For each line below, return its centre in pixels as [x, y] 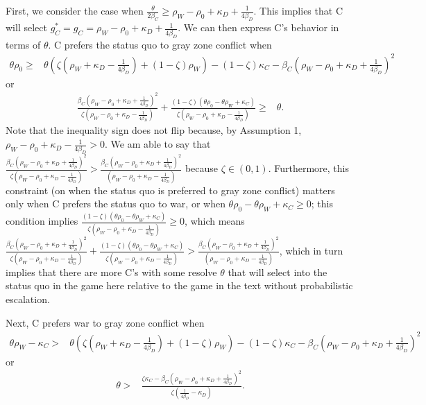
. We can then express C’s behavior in [258, 27]
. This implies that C [298, 10]
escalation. [28, 299]
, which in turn [311, 250]
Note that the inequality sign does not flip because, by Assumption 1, [154, 130]
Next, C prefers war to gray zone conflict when [105, 322]
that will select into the [278, 272]
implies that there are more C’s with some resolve [111, 272]
